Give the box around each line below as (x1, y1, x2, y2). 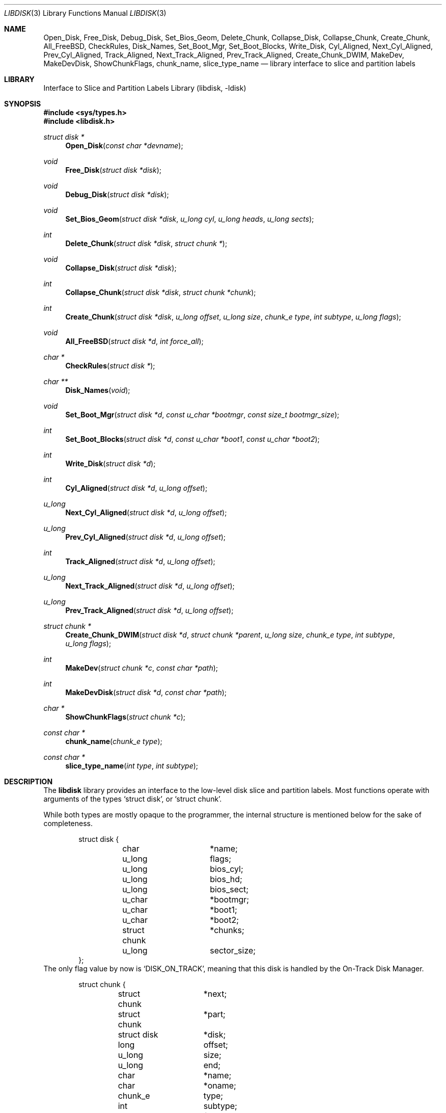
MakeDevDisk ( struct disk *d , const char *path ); (65, 688, 227, 697)
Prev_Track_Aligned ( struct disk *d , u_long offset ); (65, 606, 234, 615)
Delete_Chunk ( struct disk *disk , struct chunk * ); (65, 239, 228, 248)
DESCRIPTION (4, 777, 53, 786)
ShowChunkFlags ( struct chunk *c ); (65, 712, 186, 721)
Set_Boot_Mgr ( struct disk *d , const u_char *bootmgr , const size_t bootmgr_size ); (65, 410, 340, 419)
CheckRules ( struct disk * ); (65, 361, 155, 370)
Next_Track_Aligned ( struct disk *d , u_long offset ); (65, 581, 235, 590)
